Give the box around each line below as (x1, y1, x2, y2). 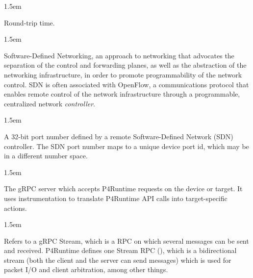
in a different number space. (4, 151, 88, 161)
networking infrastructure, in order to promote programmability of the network (4, 69, 242, 79)
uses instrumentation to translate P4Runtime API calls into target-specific (4, 193, 228, 203)
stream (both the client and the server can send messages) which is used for (4, 254, 231, 265)
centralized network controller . (4, 98, 95, 108)
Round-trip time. (4, 17, 55, 27)
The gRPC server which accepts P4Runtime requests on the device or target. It (4, 183, 243, 194)
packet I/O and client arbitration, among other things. (4, 264, 168, 275)
